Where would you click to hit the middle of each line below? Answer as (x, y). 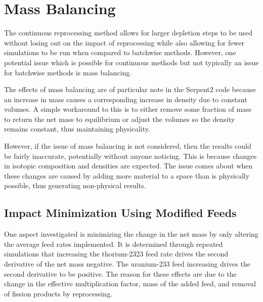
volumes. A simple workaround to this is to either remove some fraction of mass (128, 109)
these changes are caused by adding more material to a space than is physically (127, 175)
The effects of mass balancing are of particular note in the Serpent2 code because (130, 89)
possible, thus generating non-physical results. (75, 185)
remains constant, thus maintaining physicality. (77, 129)
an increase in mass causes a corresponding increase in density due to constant (126, 99)
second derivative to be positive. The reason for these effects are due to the (120, 273)
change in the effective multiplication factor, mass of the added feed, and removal (130, 284)
